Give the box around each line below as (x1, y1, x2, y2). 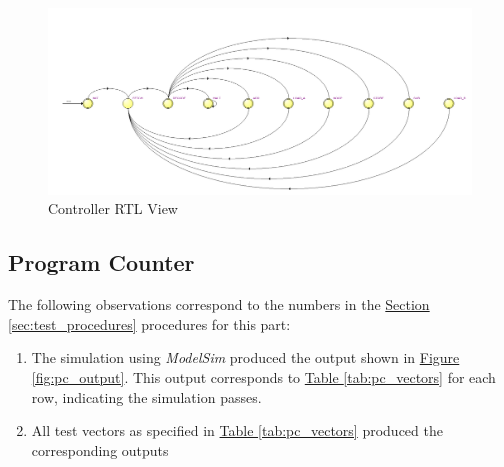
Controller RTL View (48, 198, 178, 219)
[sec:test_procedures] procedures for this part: (8, 313, 291, 334)
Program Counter (8, 247, 195, 278)
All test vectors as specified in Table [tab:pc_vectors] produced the (31, 420, 443, 441)
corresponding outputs (31, 439, 169, 460)
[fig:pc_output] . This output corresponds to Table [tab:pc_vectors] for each (31, 366, 496, 387)
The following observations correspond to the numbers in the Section (8, 294, 430, 315)
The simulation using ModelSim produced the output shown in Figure (31, 347, 460, 368)
